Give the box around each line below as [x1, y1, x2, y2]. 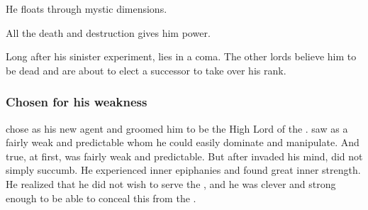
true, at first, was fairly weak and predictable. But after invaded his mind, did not [6, 148, 363, 163]
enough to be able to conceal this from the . [6, 190, 196, 205]
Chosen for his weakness [6, 93, 147, 111]
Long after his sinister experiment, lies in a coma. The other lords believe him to [6, 49, 357, 64]
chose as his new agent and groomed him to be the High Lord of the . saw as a [6, 121, 348, 136]
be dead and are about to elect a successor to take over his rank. [6, 62, 286, 77]
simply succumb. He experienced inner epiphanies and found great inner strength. [6, 162, 361, 177]
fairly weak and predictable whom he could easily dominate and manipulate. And [6, 135, 359, 150]
